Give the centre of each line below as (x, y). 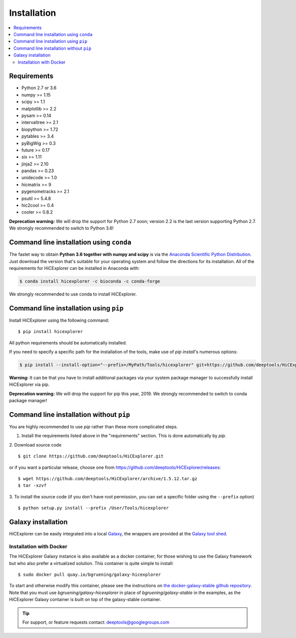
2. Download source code (35, 445)
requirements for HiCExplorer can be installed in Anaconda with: (74, 268)
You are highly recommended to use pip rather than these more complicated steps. (93, 427)
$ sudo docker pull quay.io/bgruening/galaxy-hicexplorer (90, 574)
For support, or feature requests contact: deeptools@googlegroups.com (96, 622)
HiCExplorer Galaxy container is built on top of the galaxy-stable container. (85, 600)
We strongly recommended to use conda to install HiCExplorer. (73, 294)
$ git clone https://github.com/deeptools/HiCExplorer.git (91, 456)
